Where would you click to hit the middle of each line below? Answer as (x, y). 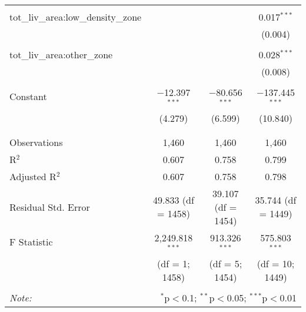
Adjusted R (33, 176)
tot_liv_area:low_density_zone (76, 17)
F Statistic (31, 242)
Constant (28, 97)
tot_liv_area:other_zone (61, 54)
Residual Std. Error (50, 207)
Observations (36, 142)
